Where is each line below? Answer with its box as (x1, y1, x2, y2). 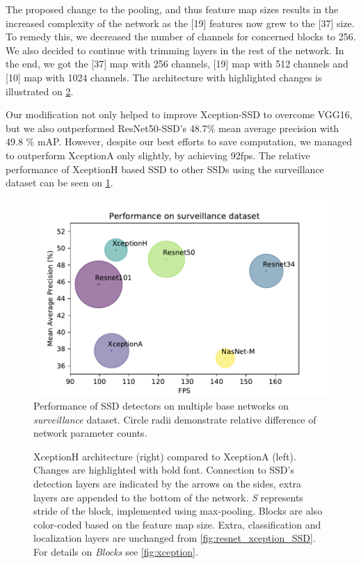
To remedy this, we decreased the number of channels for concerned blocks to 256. (6, 29, 356, 44)
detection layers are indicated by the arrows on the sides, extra (33, 476, 302, 490)
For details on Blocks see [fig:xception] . (33, 544, 198, 558)
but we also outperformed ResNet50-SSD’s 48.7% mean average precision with (6, 120, 339, 135)
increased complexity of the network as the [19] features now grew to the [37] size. (6, 15, 355, 30)
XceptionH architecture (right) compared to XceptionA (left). (33, 449, 296, 463)
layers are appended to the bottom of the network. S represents (33, 490, 303, 504)
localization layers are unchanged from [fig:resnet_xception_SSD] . (33, 531, 316, 545)
